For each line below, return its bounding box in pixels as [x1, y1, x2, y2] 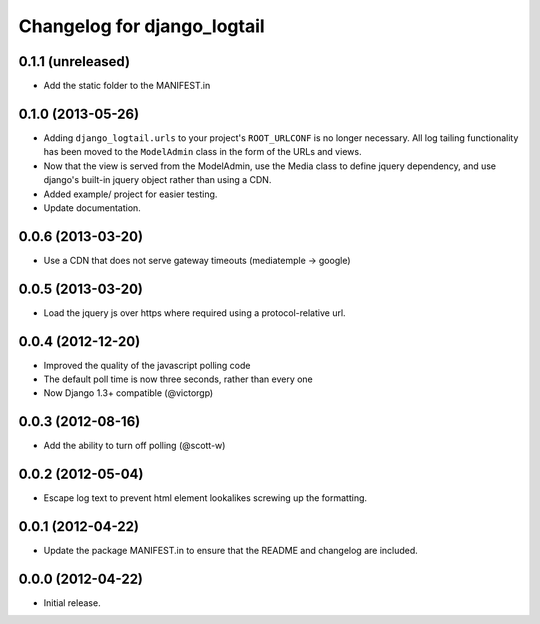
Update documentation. [43, 201, 142, 214]
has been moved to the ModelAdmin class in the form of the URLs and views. [43, 146, 362, 158]
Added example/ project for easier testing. [43, 188, 218, 200]
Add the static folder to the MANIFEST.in [43, 80, 211, 92]
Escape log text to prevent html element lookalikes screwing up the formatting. [43, 492, 368, 504]
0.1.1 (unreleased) [18, 53, 130, 70]
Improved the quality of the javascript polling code [43, 359, 251, 371]
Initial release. [43, 597, 101, 609]
